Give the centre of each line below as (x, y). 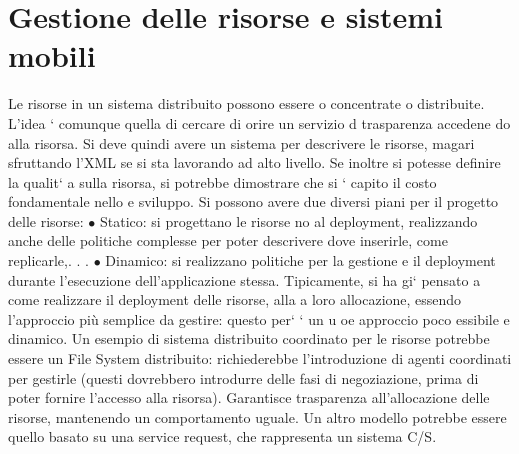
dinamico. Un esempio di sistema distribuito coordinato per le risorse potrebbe (249, 338)
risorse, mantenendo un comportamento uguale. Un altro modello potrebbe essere (257, 416)
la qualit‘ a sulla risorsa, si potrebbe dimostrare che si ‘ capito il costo (222, 181)
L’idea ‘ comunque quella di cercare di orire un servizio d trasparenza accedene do (259, 122)
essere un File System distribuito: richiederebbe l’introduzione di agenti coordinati (260, 358)
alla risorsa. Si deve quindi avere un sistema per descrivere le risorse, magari (241, 142)
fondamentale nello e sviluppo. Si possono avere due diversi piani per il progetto (253, 201)
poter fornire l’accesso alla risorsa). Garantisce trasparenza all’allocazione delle (249, 397)
